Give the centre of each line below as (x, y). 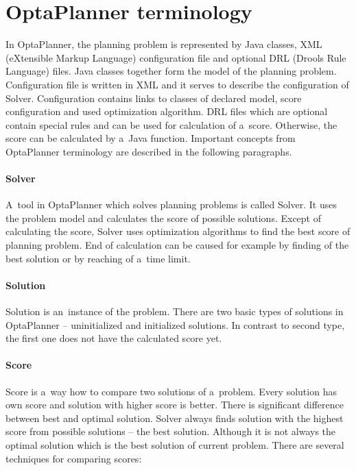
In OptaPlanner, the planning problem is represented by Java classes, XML (164, 44)
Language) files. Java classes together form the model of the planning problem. (171, 71)
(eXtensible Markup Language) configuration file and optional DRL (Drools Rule (176, 57)
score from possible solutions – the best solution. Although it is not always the (171, 431)
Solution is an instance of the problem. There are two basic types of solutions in (175, 311)
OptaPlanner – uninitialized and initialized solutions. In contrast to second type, (175, 324)
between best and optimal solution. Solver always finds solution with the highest (175, 418)
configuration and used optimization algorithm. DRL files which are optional (167, 111)
